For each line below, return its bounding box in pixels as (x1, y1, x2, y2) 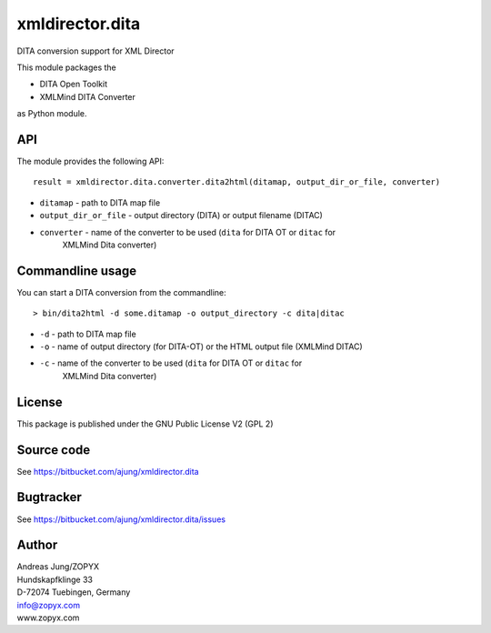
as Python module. (16, 108, 87, 119)
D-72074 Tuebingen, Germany (16, 587, 131, 598)
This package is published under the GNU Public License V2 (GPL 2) (16, 418, 274, 429)
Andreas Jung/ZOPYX (16, 561, 100, 572)
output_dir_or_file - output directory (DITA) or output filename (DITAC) (39, 210, 323, 221)
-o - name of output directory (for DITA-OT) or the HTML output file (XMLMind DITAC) (39, 341, 363, 352)
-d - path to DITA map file (39, 328, 136, 339)
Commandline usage (16, 263, 136, 278)
